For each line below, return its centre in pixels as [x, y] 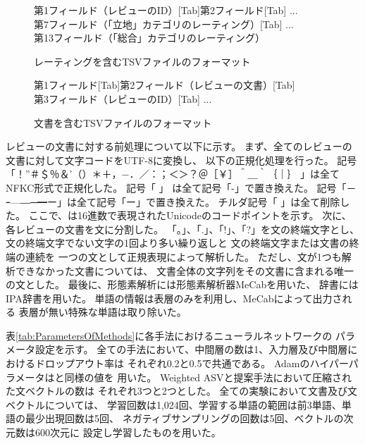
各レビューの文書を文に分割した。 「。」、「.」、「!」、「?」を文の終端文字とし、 [183, 229]
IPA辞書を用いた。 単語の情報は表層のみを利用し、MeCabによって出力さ [174, 298]
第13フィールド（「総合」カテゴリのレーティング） [149, 38]
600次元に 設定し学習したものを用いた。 [128, 432]
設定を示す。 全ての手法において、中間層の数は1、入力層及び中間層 [191, 349]
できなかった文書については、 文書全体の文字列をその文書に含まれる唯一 [184, 270]
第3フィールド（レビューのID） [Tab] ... [123, 98]
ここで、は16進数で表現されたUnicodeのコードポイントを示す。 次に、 [190, 215]
